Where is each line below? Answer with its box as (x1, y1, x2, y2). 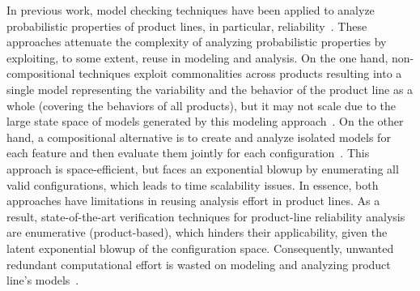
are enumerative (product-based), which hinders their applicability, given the (6, 224, 388, 241)
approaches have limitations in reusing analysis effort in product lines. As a (6, 192, 380, 209)
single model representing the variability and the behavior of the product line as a (6, 80, 414, 97)
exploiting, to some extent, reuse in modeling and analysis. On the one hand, (6, 49, 388, 66)
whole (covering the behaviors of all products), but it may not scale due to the (6, 96, 397, 113)
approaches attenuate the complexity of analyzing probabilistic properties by (6, 33, 387, 50)
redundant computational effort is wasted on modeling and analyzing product (6, 255, 391, 272)
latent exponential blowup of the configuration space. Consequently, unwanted (6, 239, 394, 256)
